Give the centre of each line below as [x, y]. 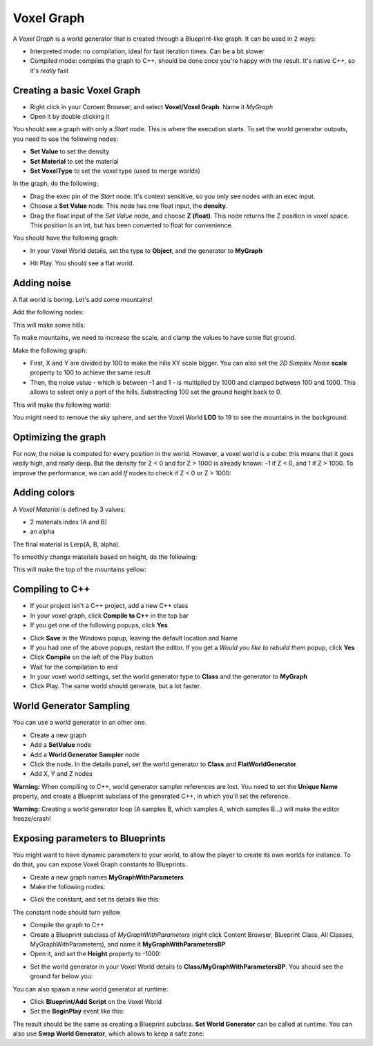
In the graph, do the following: [56, 184]
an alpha [42, 531]
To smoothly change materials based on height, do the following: [105, 557]
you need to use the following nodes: [66, 139]
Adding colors [44, 493]
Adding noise [42, 283]
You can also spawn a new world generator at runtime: [90, 989]
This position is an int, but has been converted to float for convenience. [132, 225]
